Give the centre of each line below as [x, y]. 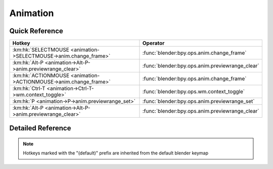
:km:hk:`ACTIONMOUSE [41, 75]
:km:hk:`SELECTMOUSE [41, 50]
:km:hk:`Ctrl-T [29, 89]
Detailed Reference [40, 128]
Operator [153, 43]
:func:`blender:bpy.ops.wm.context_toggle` [194, 92]
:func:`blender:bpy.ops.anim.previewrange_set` [198, 102]
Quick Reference [36, 31]
